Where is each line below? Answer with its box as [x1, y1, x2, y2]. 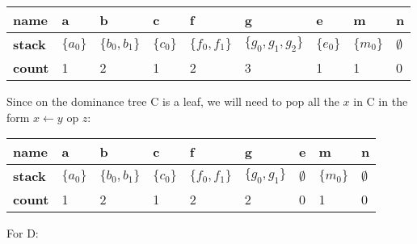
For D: [6, 225, 39, 242]
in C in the [353, 93, 408, 109]
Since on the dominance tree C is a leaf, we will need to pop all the [6, 93, 339, 109]
